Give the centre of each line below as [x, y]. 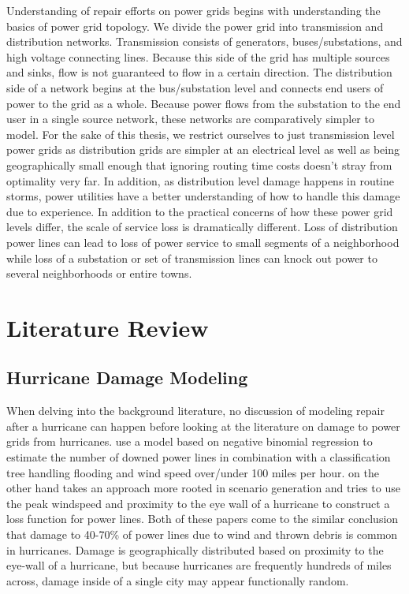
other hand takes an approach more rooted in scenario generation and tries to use [203, 488]
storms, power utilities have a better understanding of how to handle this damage [203, 196]
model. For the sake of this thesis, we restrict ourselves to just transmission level [201, 134]
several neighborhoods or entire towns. [99, 273]
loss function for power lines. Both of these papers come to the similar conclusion [203, 519]
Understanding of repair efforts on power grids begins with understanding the [193, 10]
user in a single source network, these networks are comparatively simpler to [190, 119]
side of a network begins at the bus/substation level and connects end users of [195, 87]
